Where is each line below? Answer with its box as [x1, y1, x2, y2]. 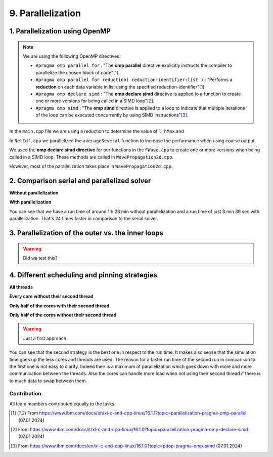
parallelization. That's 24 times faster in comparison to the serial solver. [9, 216, 159, 222]
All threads [9, 284, 33, 290]
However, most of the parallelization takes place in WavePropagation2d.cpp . [9, 163, 173, 170]
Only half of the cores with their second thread [9, 303, 110, 309]
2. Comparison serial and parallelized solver [9, 176, 151, 185]
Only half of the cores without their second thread [9, 312, 117, 318]
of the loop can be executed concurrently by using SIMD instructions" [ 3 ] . [35, 112, 189, 118]
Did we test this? [23, 255, 58, 261]
